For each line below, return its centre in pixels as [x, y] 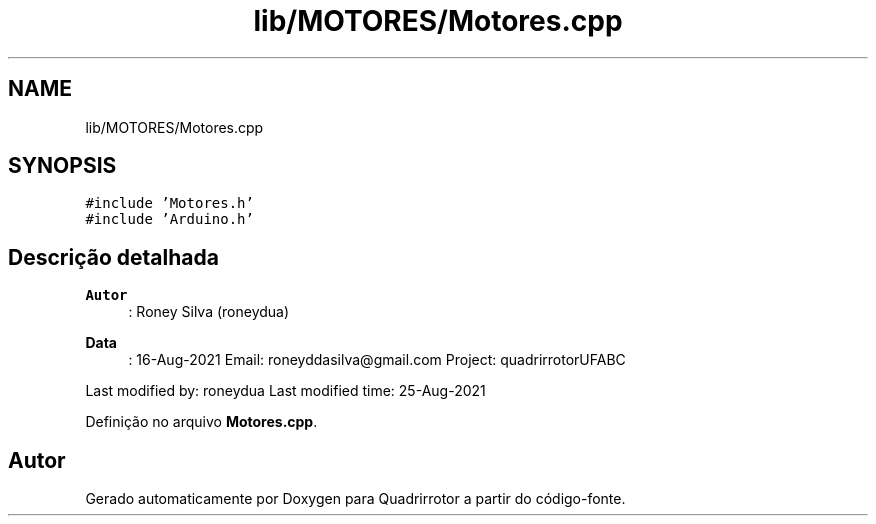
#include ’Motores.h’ [169, 203]
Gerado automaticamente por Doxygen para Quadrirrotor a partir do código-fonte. [355, 499]
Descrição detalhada [113, 257]
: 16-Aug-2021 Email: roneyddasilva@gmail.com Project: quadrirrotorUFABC [377, 360]
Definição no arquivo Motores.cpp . [201, 422]
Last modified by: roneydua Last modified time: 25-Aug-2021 [285, 391]
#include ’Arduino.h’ [169, 219]
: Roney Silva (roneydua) [209, 312]
